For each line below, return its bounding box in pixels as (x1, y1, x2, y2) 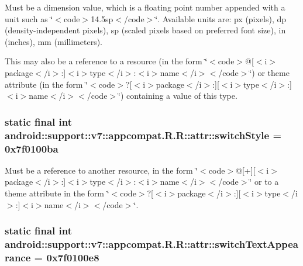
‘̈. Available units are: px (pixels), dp (155, 12, 287, 25)
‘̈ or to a (249, 175, 279, 188)
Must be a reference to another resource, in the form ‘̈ (5, 164, 198, 176)
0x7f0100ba (5, 141, 58, 156)
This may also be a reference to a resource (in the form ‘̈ (5, 55, 208, 67)
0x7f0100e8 (46, 250, 99, 264)
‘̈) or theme (249, 66, 290, 78)
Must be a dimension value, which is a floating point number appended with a (5, 1, 285, 13)
